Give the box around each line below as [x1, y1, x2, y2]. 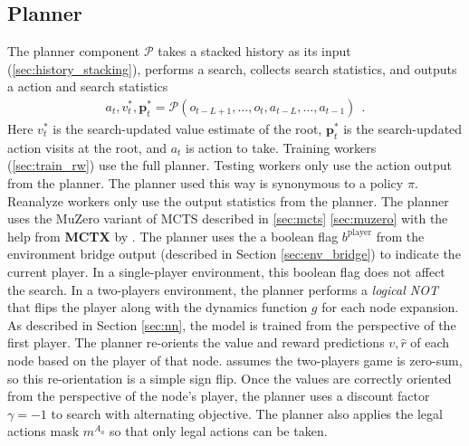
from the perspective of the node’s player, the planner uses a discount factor [7, 386, 430, 405]
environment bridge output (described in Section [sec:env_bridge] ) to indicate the [7, 244, 461, 263]
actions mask [7, 422, 80, 441]
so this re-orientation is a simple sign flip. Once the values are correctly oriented [7, 368, 452, 387]
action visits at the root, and [7, 138, 167, 157]
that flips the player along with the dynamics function [7, 298, 308, 317]
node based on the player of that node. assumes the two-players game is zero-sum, [7, 350, 463, 369]
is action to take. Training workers [186, 138, 377, 157]
